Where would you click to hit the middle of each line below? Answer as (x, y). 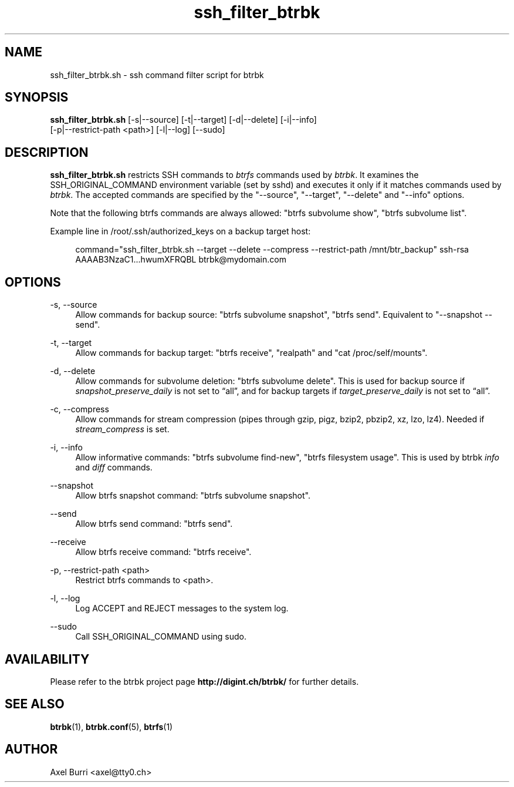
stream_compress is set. (122, 429)
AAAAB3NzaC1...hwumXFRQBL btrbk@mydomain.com (181, 260)
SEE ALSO (35, 704)
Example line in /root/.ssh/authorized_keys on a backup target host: (180, 231)
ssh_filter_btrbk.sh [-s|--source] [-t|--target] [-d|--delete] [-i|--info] (183, 120)
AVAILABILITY (47, 659)
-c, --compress (80, 409)
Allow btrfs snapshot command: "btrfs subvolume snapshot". (193, 496)
